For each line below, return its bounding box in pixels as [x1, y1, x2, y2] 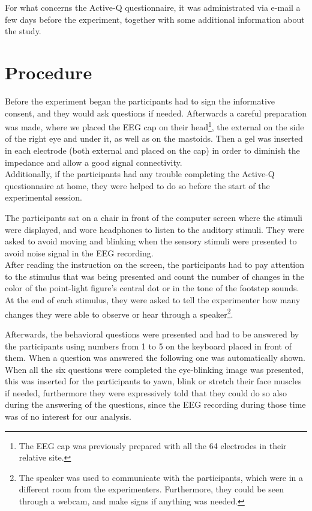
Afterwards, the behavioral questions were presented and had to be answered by [5, 327, 299, 340]
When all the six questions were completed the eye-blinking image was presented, [5, 363, 304, 375]
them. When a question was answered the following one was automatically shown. [5, 351, 305, 364]
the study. [5, 25, 41, 37]
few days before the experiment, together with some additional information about [5, 13, 305, 25]
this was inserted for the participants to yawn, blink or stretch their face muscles [5, 375, 302, 387]
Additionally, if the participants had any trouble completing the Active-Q [5, 168, 275, 180]
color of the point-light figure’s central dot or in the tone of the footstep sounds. [5, 282, 299, 294]
